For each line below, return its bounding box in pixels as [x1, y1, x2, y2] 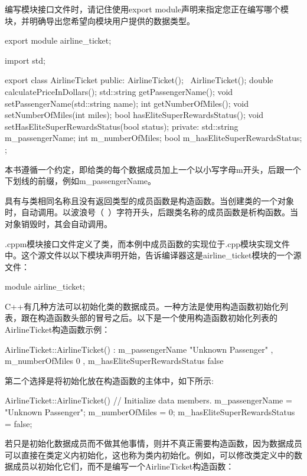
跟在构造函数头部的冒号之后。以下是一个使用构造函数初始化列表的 [21, 311, 277, 324]
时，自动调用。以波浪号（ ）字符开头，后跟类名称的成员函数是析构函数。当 [5, 206, 298, 218]
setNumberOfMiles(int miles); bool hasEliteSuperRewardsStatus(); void [5, 109, 264, 121]
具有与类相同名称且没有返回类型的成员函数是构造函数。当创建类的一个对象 [5, 194, 294, 206]
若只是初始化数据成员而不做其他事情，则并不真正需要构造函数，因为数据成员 [5, 437, 302, 449]
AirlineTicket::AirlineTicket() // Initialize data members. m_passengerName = [5, 394, 292, 406]
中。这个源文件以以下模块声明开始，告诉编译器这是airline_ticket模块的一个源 [5, 249, 302, 261]
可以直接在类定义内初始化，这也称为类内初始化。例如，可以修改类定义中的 [5, 448, 294, 461]
